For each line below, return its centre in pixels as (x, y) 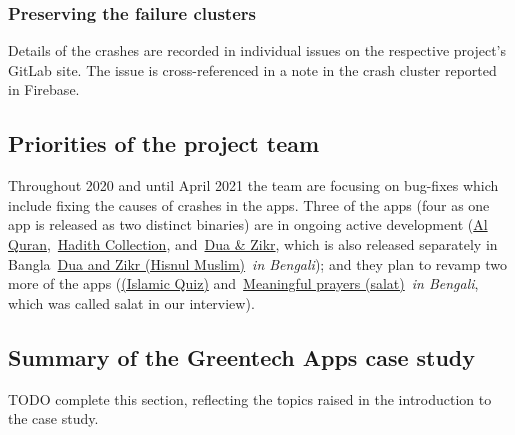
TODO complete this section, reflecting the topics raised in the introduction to (250, 398)
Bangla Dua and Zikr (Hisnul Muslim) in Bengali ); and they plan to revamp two (258, 263)
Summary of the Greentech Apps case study (242, 356)
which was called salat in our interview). (131, 302)
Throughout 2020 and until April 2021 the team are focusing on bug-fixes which (253, 185)
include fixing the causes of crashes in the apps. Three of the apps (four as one (249, 204)
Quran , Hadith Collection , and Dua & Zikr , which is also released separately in (253, 243)
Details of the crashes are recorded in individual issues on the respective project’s (257, 50)
